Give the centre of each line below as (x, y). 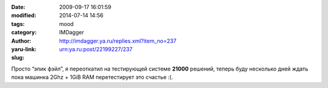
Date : (18, 7)
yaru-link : (24, 49)
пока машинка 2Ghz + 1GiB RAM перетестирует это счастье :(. (92, 77)
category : (24, 33)
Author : (21, 41)
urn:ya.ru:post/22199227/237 (96, 49)
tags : (18, 24)
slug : (18, 58)
